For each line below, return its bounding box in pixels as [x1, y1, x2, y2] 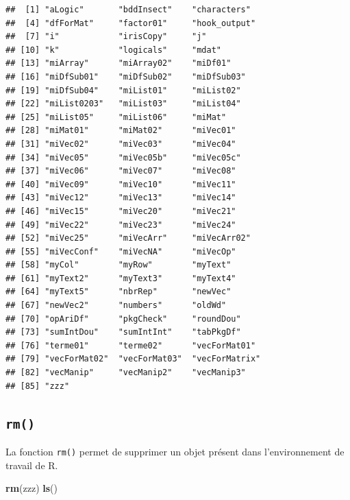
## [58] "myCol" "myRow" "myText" [5, 260, 232, 270]
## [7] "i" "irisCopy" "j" [5, 32, 207, 42]
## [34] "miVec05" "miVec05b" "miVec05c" [5, 152, 241, 163]
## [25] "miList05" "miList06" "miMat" [5, 112, 227, 122]
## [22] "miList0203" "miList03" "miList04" [5, 99, 241, 109]
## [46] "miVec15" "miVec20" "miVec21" [5, 206, 236, 216]
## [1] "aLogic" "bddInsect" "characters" [5, 5, 251, 14]
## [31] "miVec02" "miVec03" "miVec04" [5, 139, 236, 149]
